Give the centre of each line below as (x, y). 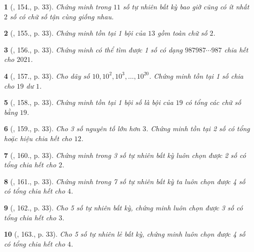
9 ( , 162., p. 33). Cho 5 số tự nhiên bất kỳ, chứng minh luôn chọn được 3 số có (124, 207)
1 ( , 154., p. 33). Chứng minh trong (58, 6)
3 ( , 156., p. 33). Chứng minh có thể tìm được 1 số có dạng (94, 49)
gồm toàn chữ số (182, 33)
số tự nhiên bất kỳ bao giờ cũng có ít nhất (186, 6)
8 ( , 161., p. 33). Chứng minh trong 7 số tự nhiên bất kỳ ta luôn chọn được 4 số (125, 181)
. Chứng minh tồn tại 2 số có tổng (198, 128)
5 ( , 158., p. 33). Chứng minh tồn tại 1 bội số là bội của (89, 102)
